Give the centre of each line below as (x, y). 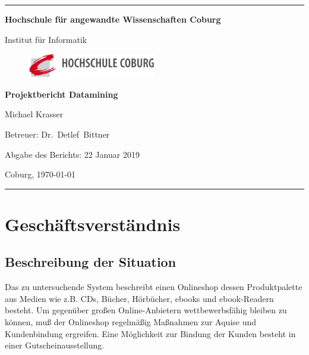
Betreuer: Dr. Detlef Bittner (57, 134)
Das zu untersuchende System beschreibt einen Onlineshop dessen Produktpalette (154, 287)
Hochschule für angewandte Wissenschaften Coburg (113, 19)
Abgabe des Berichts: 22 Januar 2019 (72, 154)
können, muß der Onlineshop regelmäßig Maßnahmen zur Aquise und (131, 322)
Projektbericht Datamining (62, 94)
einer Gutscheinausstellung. (55, 345)
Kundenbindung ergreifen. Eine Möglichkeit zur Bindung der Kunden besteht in (150, 333)
